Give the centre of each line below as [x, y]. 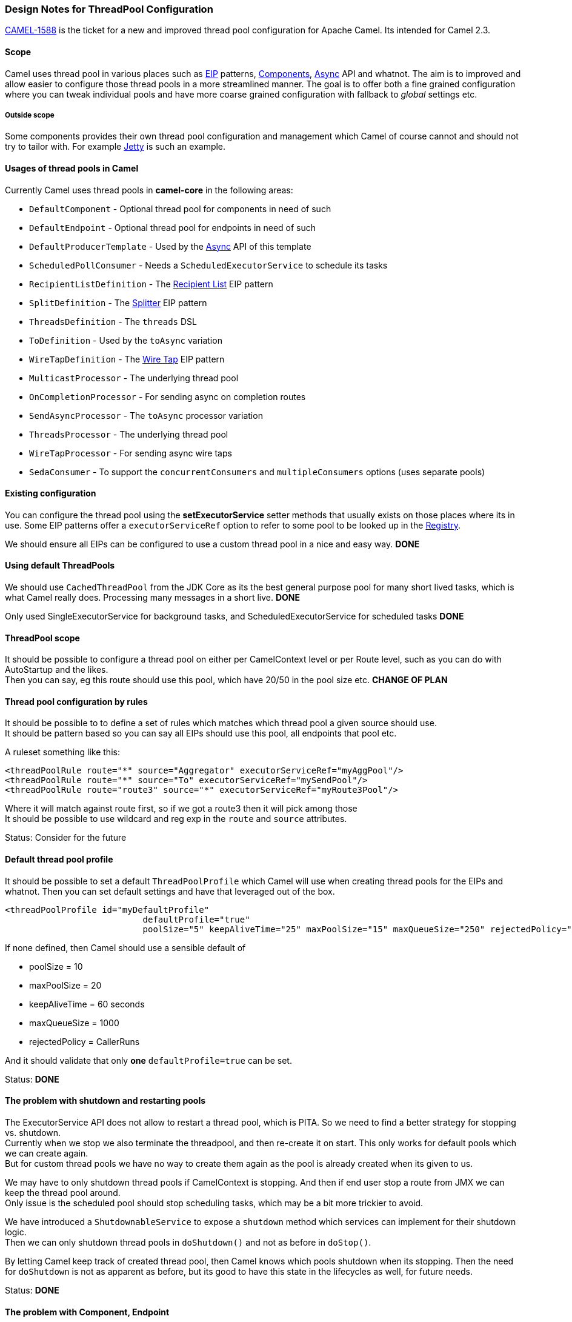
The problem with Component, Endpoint [87, 1312]
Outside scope [30, 115]
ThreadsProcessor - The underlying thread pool [129, 434]
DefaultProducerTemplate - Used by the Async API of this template [170, 246]
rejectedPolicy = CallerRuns [85, 1041]
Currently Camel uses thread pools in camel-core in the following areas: [149, 190]
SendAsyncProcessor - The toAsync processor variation [146, 415]
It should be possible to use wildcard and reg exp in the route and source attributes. [176, 819]
